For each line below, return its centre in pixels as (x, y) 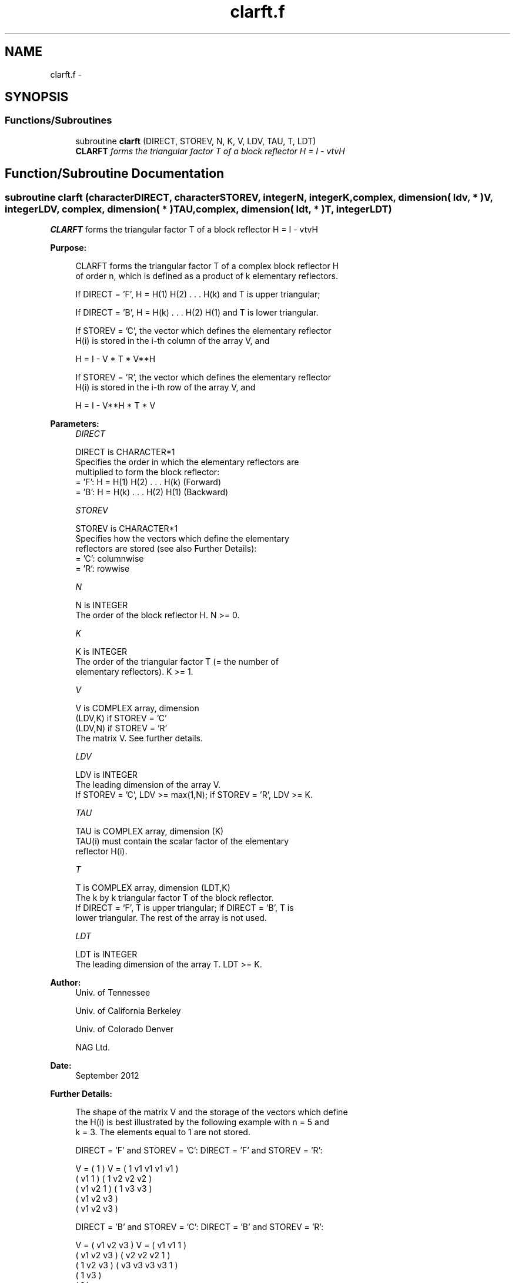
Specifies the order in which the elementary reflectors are (187, 462)
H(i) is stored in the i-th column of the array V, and (173, 341)
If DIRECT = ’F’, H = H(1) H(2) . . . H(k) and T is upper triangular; (198, 294)
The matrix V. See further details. (139, 738)
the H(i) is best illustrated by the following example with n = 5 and (202, 1122)
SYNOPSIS (37, 97)
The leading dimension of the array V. (148, 785)
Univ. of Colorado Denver (125, 1029)
